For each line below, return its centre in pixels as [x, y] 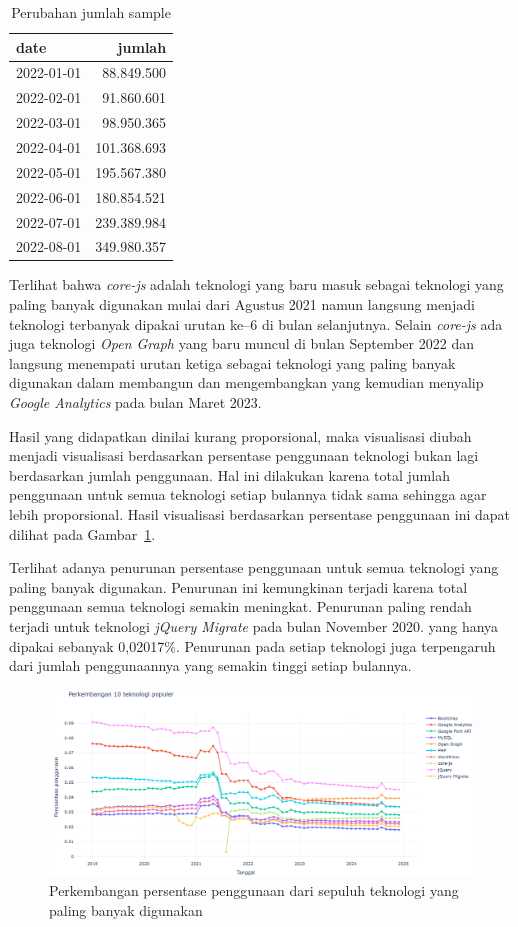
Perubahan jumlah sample [91, 12]
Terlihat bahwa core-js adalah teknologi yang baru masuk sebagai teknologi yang [256, 284]
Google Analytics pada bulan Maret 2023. [135, 402]
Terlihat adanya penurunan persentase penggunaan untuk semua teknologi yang [254, 567]
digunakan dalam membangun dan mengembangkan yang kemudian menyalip [246, 382]
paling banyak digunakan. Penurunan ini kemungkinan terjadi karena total [238, 586]
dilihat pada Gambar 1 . [82, 533]
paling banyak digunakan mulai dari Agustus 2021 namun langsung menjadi [242, 304]
